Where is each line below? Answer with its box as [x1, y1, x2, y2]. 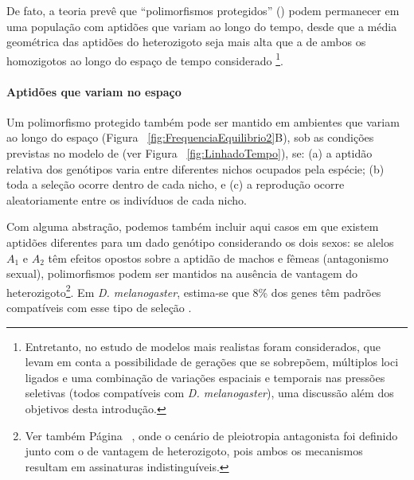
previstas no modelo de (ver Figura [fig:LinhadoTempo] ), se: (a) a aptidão [6, 145, 373, 162]
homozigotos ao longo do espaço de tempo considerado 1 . [6, 49, 283, 68]
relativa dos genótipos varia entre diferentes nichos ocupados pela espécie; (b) [6, 160, 385, 177]
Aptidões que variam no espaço [6, 83, 182, 100]
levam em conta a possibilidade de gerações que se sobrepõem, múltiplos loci [25, 353, 399, 370]
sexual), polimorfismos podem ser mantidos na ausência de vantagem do [6, 265, 358, 282]
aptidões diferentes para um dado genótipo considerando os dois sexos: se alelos [6, 233, 394, 250]
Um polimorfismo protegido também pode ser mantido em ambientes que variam [6, 113, 400, 130]
